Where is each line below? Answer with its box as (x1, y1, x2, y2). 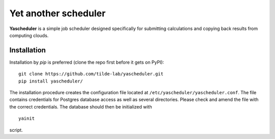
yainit (18, 116, 35, 122)
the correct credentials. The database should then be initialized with (9, 103, 152, 109)
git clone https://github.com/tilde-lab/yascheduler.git (18, 71, 164, 77)
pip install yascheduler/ (18, 78, 84, 84)
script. (9, 127, 23, 133)
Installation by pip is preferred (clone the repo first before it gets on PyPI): (9, 59, 164, 65)
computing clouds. (9, 32, 49, 38)
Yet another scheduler (9, 8, 106, 19)
